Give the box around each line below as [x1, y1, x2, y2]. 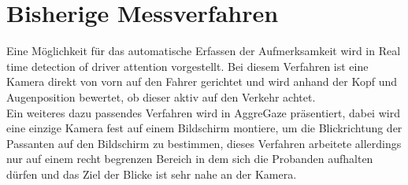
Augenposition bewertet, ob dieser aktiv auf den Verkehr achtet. [6, 88, 316, 105]
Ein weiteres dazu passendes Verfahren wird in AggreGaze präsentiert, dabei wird [6, 104, 400, 120]
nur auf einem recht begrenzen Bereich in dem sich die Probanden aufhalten [6, 150, 373, 167]
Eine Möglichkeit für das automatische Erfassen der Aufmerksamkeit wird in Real [6, 43, 401, 59]
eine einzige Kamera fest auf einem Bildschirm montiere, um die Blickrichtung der [6, 120, 402, 136]
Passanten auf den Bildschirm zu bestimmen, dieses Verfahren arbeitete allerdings [6, 135, 402, 151]
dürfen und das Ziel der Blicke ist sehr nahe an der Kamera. [6, 165, 297, 182]
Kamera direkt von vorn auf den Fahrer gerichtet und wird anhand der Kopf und [6, 73, 398, 90]
